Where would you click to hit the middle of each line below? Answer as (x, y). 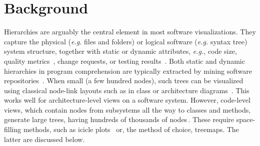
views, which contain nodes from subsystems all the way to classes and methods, (127, 109)
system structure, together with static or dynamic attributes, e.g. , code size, (120, 51)
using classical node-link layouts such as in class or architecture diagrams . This (127, 90)
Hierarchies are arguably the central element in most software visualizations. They (130, 32)
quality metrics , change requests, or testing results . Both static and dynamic (124, 61)
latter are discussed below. (44, 139)
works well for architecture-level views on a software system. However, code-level (127, 100)
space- (246, 119)
